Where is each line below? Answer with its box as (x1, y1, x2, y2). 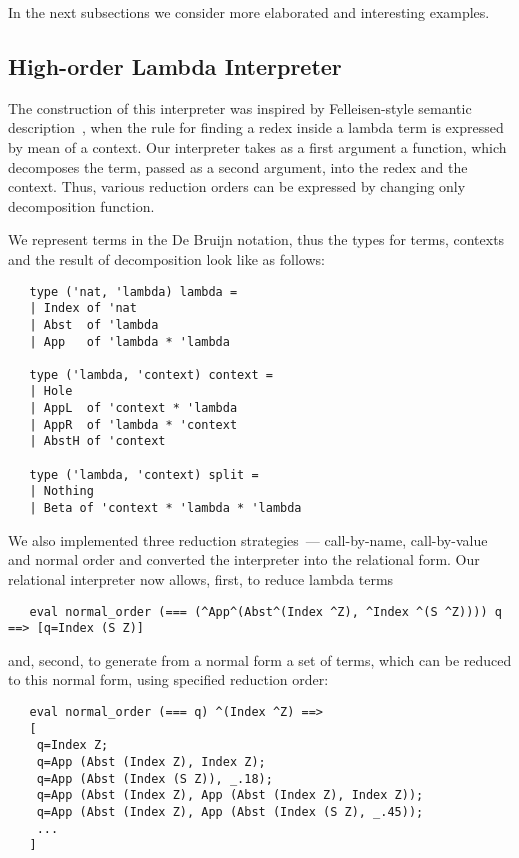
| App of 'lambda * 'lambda (29, 334, 230, 349)
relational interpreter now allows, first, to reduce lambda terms (8, 568, 394, 589)
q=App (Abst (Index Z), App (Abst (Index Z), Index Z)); (36, 788, 424, 803)
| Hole (29, 384, 73, 399)
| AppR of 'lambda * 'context (29, 417, 238, 432)
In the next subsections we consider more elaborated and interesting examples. (8, 2, 490, 22)
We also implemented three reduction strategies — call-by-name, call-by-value (8, 529, 488, 550)
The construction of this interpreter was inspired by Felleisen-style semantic (8, 97, 472, 118)
